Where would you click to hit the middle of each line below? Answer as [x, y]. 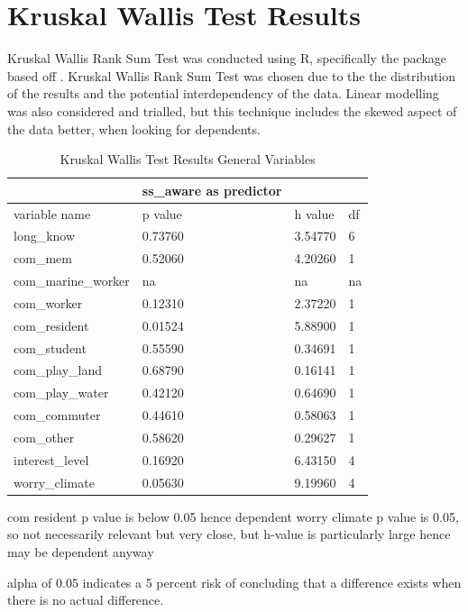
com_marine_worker [72, 281]
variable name [52, 213]
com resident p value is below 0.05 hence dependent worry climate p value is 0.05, [233, 516]
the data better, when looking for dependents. [134, 128]
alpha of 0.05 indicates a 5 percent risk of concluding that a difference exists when [234, 582]
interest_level [51, 459]
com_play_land [58, 370]
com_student [50, 347]
